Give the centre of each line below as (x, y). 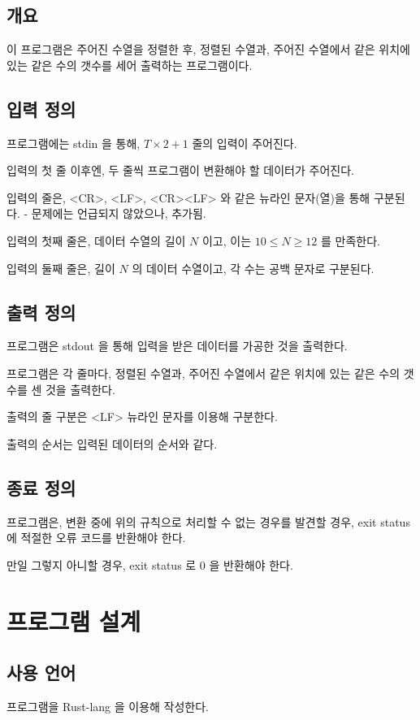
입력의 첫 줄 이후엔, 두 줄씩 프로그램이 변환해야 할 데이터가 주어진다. (180, 170)
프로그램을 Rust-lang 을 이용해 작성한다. (108, 706)
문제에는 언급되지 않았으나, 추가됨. (119, 213)
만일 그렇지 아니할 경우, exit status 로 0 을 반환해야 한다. (150, 564)
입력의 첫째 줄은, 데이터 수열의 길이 (96, 240)
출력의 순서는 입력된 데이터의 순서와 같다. (112, 443)
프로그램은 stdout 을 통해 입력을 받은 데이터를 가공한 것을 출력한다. (177, 346)
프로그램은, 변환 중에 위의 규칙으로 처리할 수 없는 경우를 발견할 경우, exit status (208, 521)
